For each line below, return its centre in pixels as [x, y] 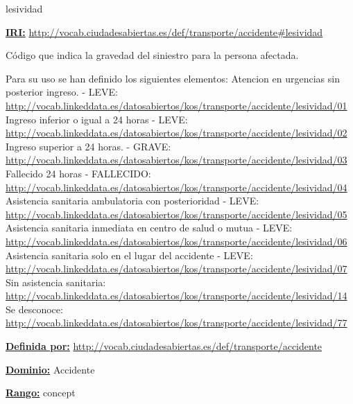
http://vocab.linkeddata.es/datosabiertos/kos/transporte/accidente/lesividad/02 [176, 133]
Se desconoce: [34, 309]
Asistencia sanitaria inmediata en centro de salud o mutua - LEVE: [149, 228]
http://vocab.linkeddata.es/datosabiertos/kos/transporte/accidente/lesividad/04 [176, 187]
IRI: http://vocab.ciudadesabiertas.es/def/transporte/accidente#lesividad [164, 32]
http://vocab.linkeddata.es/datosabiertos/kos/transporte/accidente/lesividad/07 [176, 269]
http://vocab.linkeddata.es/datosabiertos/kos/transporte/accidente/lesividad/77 [176, 323]
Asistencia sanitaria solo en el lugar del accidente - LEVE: [129, 255]
